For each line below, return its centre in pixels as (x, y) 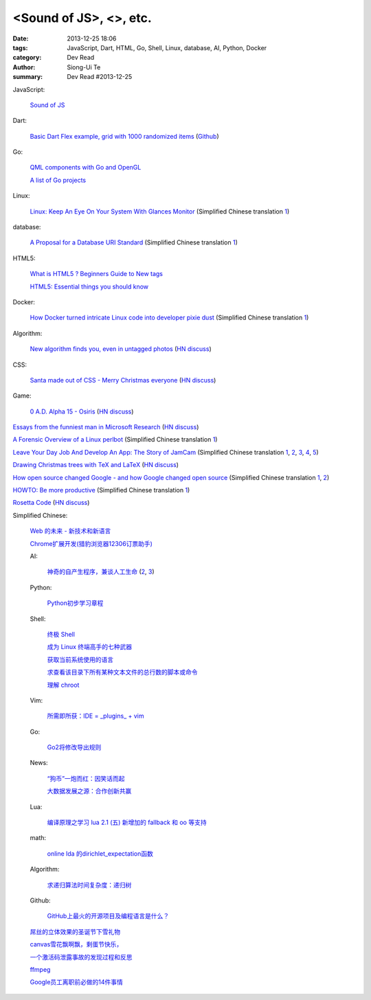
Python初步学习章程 (75, 603)
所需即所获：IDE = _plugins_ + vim (95, 716)
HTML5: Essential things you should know (89, 286)
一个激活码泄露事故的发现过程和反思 (81, 957)
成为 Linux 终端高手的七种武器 (90, 647)
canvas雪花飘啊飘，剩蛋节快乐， (76, 944)
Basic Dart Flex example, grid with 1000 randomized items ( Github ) (124, 136)
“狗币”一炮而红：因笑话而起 (86, 778)
